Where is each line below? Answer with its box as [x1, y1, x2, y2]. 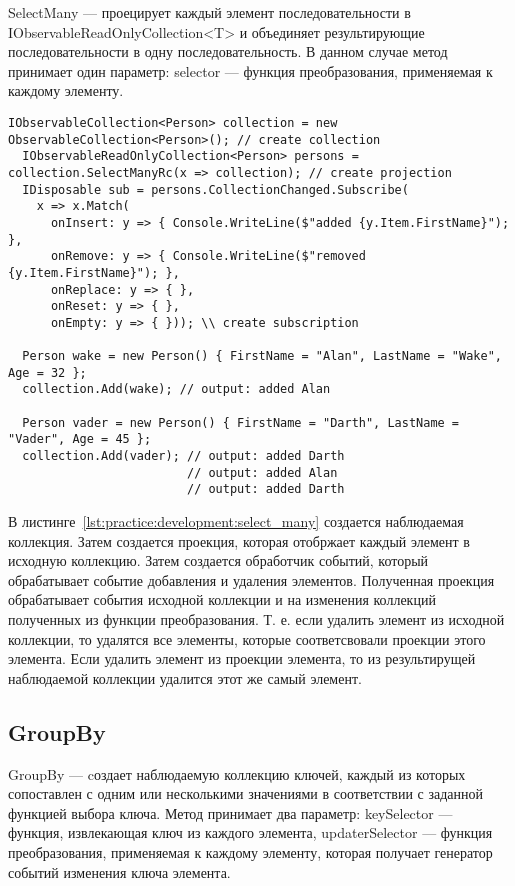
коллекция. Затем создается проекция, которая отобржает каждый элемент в [8, 530, 470, 551]
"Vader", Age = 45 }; [8, 432, 152, 447]
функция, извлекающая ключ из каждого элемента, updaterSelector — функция [8, 822, 493, 843]
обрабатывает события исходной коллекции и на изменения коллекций [8, 589, 436, 610]
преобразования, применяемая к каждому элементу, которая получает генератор [8, 841, 493, 862]
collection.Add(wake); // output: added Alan [22, 382, 331, 397]
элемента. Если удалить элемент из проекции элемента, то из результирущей [8, 648, 476, 669]
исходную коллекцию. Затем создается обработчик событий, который [8, 550, 429, 571]
